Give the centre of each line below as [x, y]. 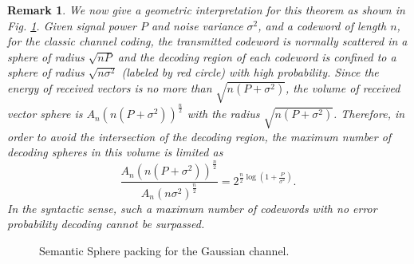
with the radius [223, 114]
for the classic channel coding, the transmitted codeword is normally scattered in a [207, 41]
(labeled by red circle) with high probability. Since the [250, 72]
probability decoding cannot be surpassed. [106, 224]
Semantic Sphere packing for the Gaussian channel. [164, 250]
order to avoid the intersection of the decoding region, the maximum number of [199, 136]
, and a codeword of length [322, 25]
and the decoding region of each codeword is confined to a [257, 56]
